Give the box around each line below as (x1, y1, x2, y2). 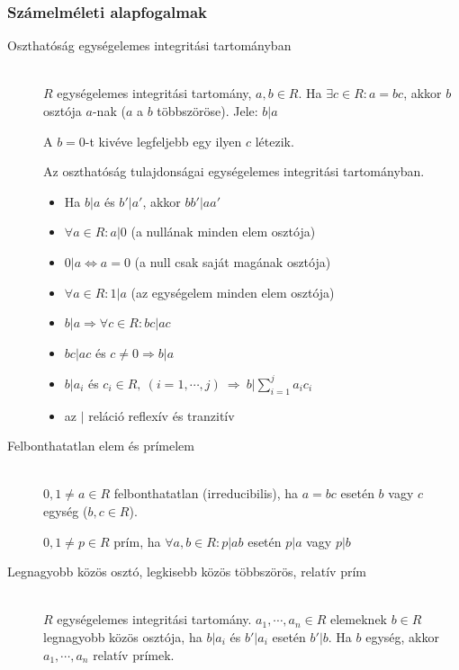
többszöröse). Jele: (157, 102, 258, 120)
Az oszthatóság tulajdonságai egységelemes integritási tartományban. (43, 162, 425, 181)
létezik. (255, 131, 294, 150)
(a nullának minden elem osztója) (130, 222, 316, 241)
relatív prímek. (93, 645, 175, 664)
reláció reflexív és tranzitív (88, 406, 235, 424)
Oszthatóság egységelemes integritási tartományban (7, 36, 292, 55)
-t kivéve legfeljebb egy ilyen (85, 131, 242, 150)
